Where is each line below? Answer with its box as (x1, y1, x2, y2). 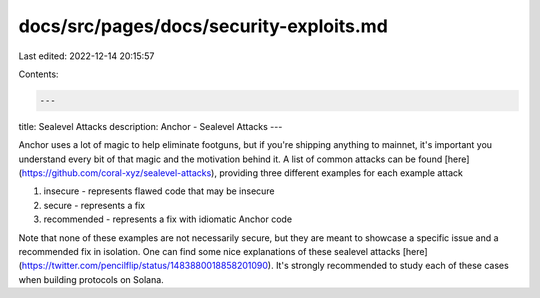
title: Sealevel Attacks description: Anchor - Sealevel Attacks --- (18, 120, 283, 132)
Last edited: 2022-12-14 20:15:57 (18, 50, 155, 62)
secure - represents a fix (43, 199, 145, 211)
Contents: (18, 68, 59, 80)
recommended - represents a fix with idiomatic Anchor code (43, 213, 293, 225)
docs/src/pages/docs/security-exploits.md (18, 15, 389, 37)
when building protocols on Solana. (18, 273, 164, 285)
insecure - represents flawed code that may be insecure (43, 185, 275, 197)
